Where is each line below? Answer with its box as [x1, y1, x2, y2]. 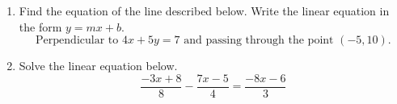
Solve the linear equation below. [19, 57, 178, 74]
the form [19, 18, 62, 35]
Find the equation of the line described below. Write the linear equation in [19, 2, 390, 19]
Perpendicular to [36, 35, 119, 47]
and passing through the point [184, 35, 334, 47]
